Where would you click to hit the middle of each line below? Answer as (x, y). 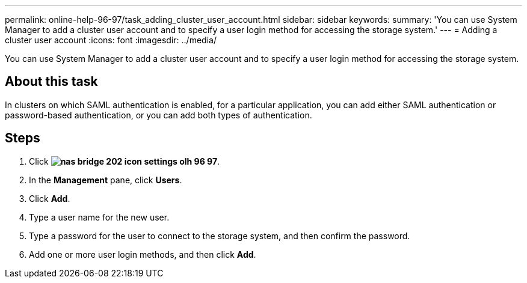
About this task (51, 82)
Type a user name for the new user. (99, 217)
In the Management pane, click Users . (106, 180)
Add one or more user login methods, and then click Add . (143, 254)
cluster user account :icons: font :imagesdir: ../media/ (111, 40)
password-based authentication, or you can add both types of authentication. (159, 115)
